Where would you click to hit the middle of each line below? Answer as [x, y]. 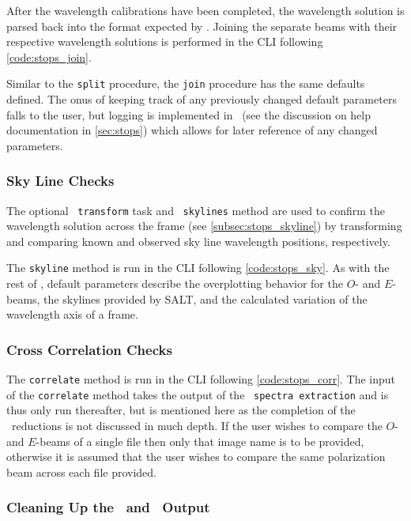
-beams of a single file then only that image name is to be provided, [200, 441]
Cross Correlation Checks [89, 349]
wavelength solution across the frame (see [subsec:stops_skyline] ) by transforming [204, 226]
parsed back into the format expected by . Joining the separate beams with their [202, 26]
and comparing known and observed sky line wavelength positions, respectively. [198, 241]
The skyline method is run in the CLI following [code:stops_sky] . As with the [198, 268]
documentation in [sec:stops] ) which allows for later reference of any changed [192, 130]
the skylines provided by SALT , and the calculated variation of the [205, 298]
